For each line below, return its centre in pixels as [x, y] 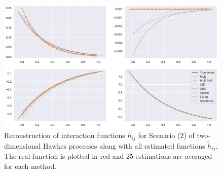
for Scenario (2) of [166, 135]
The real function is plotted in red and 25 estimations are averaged [108, 156]
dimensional [23, 145]
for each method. [30, 166]
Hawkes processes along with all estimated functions [124, 145]
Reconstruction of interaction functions [65, 135]
